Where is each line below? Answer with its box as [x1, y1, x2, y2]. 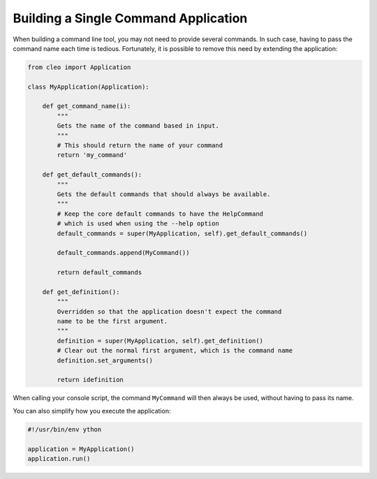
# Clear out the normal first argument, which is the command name [57, 346, 293, 355]
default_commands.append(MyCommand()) [57, 249, 190, 257]
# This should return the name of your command [57, 142, 223, 149]
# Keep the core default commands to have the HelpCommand [57, 209, 264, 218]
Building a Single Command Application [13, 10, 248, 26]
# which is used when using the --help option [57, 220, 219, 228]
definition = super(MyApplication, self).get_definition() [57, 337, 264, 345]
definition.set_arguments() [57, 356, 154, 364]
